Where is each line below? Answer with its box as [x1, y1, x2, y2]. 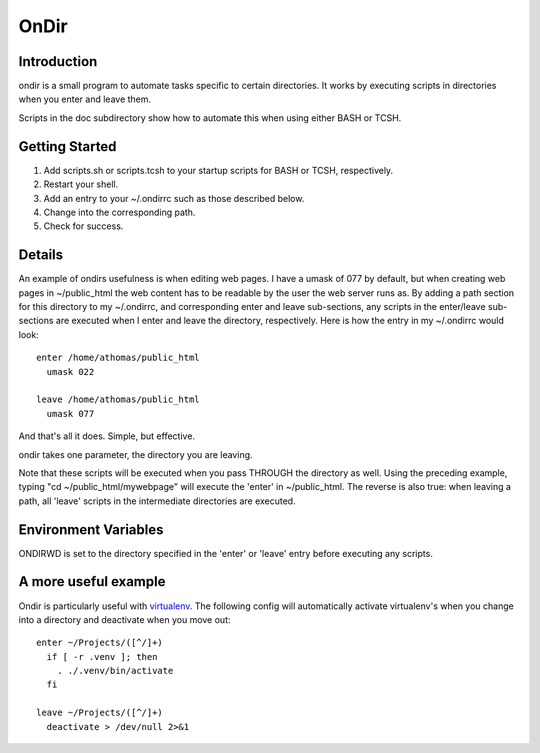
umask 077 [46, 408, 95, 419]
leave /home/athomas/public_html [36, 394, 200, 405]
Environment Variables [18, 521, 164, 538]
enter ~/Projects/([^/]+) [36, 637, 164, 649]
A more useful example [18, 573, 166, 590]
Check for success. [43, 220, 124, 232]
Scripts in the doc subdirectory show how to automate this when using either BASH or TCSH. [18, 111, 402, 124]
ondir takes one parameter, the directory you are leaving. [18, 448, 254, 460]
